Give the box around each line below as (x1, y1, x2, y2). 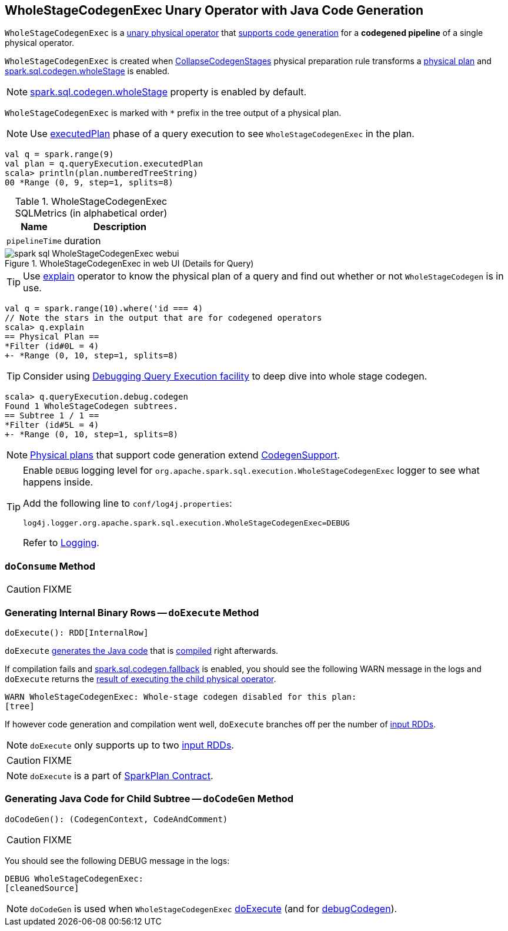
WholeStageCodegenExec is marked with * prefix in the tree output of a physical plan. (5, 108, 342, 118)
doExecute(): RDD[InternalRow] (5, 627, 149, 637)
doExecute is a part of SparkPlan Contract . (30, 769, 213, 782)
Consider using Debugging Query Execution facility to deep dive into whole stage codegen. (23, 370, 427, 383)
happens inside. (23, 476, 93, 488)
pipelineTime (6, 236, 62, 245)
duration (63, 235, 101, 247)
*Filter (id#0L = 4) (5, 341, 99, 351)
